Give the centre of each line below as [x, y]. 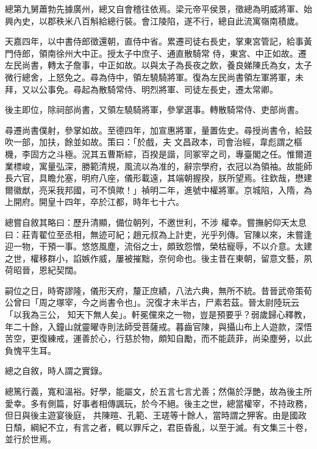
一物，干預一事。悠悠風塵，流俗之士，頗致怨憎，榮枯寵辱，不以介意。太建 [162, 246]
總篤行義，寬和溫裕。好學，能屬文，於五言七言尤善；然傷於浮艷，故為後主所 [158, 391]
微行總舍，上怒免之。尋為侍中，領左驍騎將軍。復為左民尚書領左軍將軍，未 [154, 77]
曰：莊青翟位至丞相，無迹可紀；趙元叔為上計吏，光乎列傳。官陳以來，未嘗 [154, 234]
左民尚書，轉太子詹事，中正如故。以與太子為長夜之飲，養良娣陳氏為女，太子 [158, 65]
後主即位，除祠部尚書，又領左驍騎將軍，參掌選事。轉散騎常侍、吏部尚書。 [154, 110]
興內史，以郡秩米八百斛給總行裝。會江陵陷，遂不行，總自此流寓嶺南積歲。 [154, 20]
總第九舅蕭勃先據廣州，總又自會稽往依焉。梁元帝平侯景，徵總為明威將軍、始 [158, 9]
